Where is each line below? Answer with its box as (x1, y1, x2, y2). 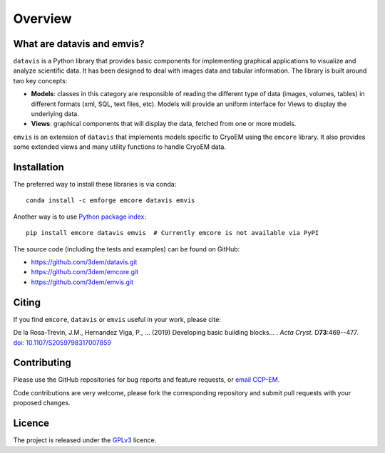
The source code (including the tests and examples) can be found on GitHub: (13, 244, 240, 253)
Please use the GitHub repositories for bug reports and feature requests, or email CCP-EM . (13, 375, 280, 384)
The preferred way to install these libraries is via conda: (13, 180, 177, 189)
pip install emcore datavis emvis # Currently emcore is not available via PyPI (26, 229, 319, 237)
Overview (13, 11, 72, 26)
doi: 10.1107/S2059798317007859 (13, 338, 112, 347)
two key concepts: (13, 76, 68, 85)
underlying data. (31, 110, 80, 118)
